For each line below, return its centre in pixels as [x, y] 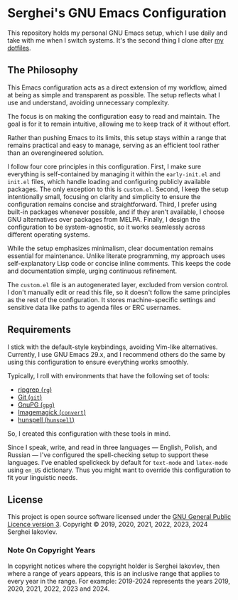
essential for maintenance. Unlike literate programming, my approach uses [117, 256]
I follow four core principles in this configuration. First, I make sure [104, 166]
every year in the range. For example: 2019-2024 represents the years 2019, [119, 581]
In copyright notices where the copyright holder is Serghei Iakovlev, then [114, 566]
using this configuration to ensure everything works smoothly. [98, 362]
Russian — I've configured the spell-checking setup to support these [108, 455]
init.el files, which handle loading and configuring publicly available [109, 181]
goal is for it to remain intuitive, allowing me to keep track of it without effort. [119, 124]
